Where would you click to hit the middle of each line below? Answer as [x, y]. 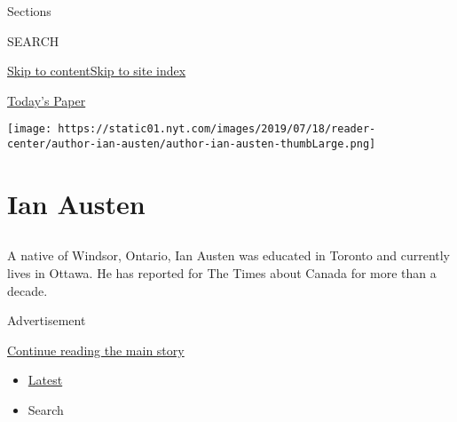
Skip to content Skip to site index [97, 71]
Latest [45, 380]
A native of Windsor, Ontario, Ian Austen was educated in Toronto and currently [229, 255]
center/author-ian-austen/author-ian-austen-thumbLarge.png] [192, 144]
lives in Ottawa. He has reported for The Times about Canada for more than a [222, 273]
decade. [28, 290]
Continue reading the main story [96, 350]
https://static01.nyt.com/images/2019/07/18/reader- [217, 129]
